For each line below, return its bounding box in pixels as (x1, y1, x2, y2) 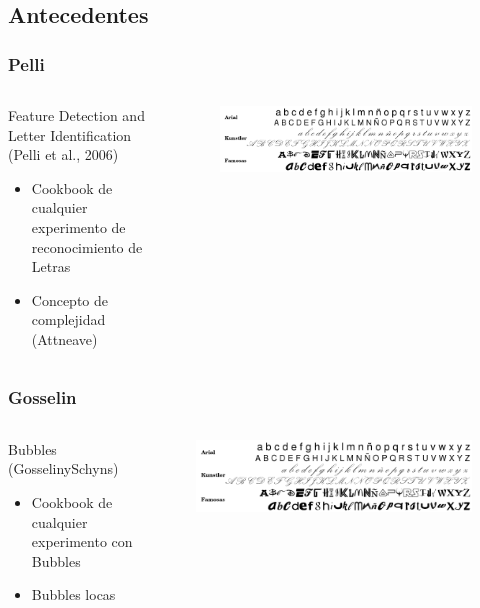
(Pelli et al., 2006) (8, 144, 119, 165)
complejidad (31, 309, 106, 330)
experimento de (31, 216, 126, 237)
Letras (31, 256, 71, 277)
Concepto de (31, 289, 109, 310)
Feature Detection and (8, 105, 145, 125)
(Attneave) (31, 328, 98, 349)
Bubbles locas (31, 584, 116, 605)
